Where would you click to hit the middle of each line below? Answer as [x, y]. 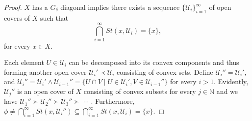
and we [227, 91]
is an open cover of [45, 91]
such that [54, 17]
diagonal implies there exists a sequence [120, 7]
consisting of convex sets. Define [165, 72]
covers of [17, 17]
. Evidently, [231, 81]
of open [220, 7]
